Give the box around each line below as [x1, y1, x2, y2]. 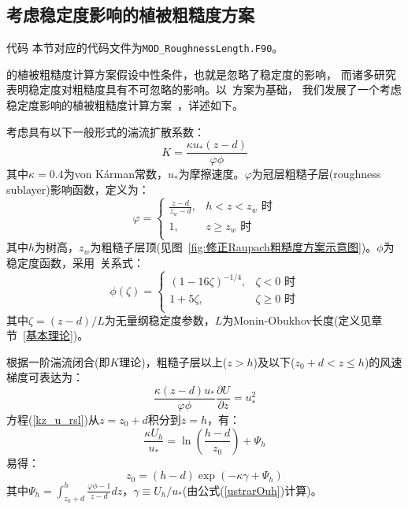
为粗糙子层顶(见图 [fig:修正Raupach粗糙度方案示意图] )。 [90, 239, 377, 255]
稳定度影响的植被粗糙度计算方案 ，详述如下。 [6, 97, 243, 113]
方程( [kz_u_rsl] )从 [6, 411, 99, 428]
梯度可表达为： [6, 369, 83, 385]
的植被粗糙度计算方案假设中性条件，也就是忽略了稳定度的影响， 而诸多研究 [6, 65, 396, 82]
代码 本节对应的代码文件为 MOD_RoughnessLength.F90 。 [6, 39, 284, 56]
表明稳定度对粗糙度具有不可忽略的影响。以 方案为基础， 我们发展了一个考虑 [6, 81, 402, 98]
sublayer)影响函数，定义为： [6, 180, 150, 197]
